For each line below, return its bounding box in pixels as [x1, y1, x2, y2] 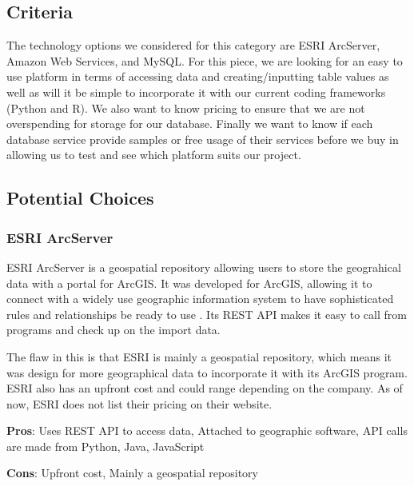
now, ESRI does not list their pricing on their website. [6, 395, 273, 412]
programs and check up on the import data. [6, 321, 221, 338]
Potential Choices [6, 185, 154, 210]
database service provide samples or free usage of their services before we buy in [6, 130, 399, 147]
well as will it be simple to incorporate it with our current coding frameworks [6, 83, 386, 100]
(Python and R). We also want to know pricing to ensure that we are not [6, 99, 365, 116]
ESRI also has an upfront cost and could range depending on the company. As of [6, 380, 403, 396]
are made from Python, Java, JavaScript [6, 437, 205, 454]
